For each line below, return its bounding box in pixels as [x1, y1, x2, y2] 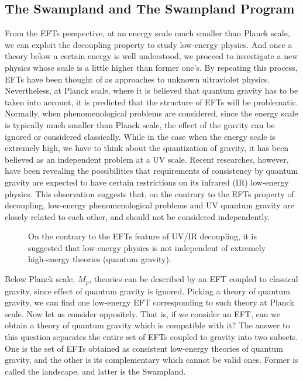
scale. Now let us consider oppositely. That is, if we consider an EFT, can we [5, 307, 281, 320]
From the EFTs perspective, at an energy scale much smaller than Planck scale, [5, 27, 290, 39]
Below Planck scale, [5, 273, 75, 285]
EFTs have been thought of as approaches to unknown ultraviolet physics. [5, 73, 270, 85]
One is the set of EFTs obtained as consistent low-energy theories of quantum [5, 342, 283, 354]
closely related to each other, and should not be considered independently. [5, 210, 270, 222]
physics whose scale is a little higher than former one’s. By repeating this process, [5, 61, 298, 73]
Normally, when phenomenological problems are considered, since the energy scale [5, 107, 298, 119]
